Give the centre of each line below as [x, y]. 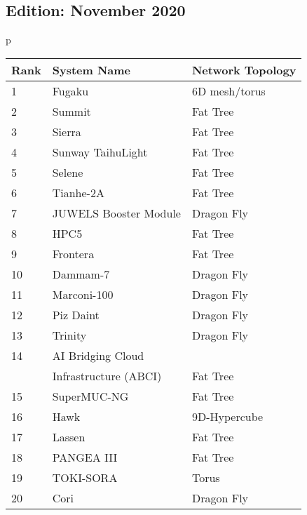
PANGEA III [85, 457]
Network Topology [244, 69]
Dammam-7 [81, 274]
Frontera [73, 253]
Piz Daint [76, 314]
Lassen [69, 436]
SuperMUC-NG [90, 396]
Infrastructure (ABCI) [107, 375]
